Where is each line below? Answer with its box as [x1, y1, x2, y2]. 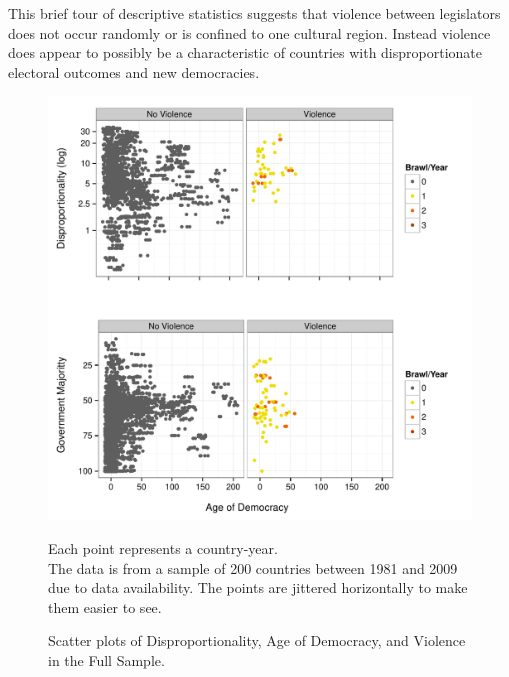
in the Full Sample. [48, 649, 165, 670]
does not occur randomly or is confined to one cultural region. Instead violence [8, 22, 491, 43]
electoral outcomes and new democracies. [8, 61, 260, 82]
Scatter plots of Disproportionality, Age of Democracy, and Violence [48, 630, 466, 651]
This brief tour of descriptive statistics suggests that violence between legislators [8, 3, 501, 23]
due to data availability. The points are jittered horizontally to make [48, 577, 468, 598]
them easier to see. [48, 596, 162, 617]
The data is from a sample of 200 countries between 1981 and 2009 [48, 557, 458, 578]
